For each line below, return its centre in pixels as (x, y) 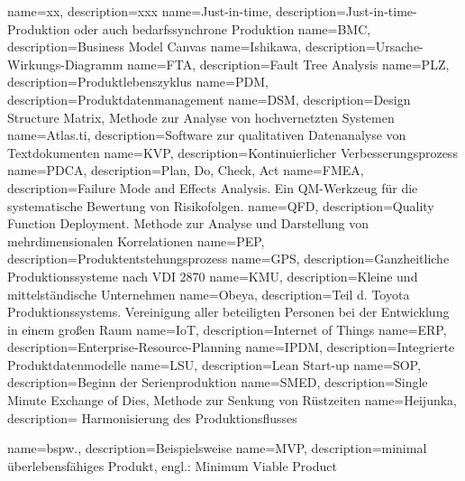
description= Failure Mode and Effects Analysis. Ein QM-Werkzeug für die (213, 187)
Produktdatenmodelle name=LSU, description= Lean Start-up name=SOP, (214, 364)
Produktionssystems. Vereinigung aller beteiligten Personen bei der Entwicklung (228, 312)
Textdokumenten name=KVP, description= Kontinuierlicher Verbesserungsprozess (232, 152)
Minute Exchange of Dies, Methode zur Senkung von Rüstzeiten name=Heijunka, (232, 400)
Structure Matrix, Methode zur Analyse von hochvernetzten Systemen (201, 117)
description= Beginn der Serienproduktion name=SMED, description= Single (218, 382)
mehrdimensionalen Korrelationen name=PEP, (136, 240)
